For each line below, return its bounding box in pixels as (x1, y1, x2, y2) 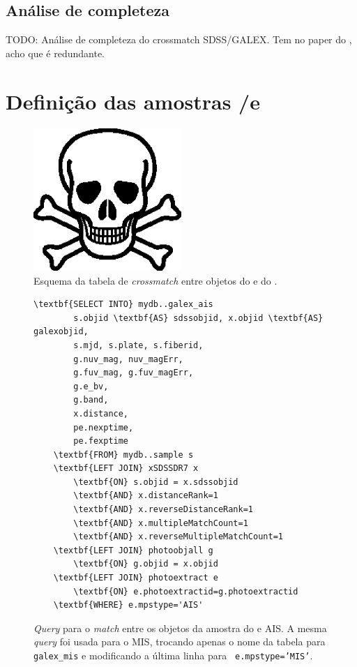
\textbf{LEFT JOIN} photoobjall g (53, 545, 213, 555)
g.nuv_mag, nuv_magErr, (73, 354, 183, 364)
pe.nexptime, (73, 422, 134, 433)
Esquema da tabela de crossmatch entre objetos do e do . (33, 273, 278, 287)
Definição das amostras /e (6, 87, 260, 115)
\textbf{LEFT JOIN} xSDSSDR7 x (53, 463, 199, 474)
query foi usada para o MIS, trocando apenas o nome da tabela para (33, 634, 326, 649)
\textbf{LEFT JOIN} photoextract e (53, 573, 218, 583)
